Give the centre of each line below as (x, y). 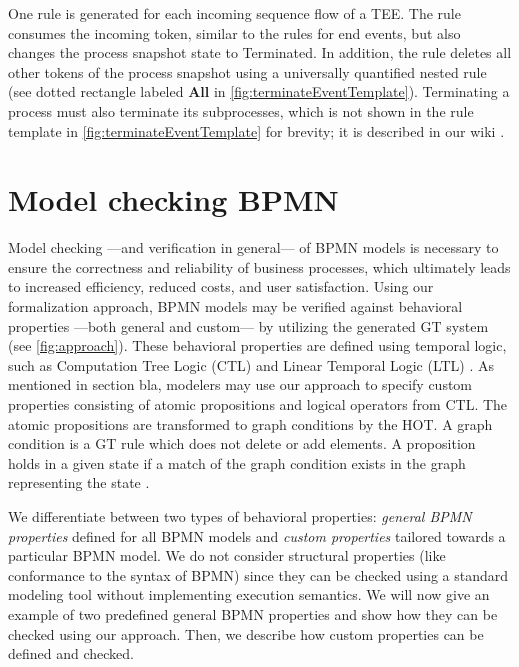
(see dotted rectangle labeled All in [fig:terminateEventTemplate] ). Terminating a (259, 91)
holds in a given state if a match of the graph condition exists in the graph (237, 462)
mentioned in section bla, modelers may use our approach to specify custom (240, 384)
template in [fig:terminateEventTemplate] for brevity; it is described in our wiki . (256, 130)
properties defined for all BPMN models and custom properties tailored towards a (257, 535)
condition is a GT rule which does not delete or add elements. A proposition (242, 443)
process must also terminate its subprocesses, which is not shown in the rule (241, 110)
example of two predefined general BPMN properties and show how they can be (253, 613)
